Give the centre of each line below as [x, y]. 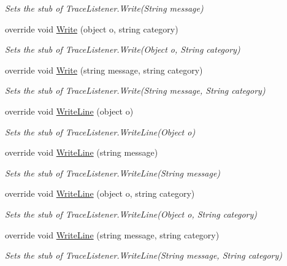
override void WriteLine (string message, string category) [112, 234]
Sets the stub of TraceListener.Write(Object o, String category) [123, 49]
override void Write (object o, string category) [92, 28]
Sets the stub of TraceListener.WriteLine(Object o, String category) [131, 214]
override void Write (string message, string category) [104, 70]
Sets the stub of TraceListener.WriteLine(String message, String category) [143, 255]
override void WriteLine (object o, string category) [100, 193]
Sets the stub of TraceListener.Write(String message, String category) [135, 90]
